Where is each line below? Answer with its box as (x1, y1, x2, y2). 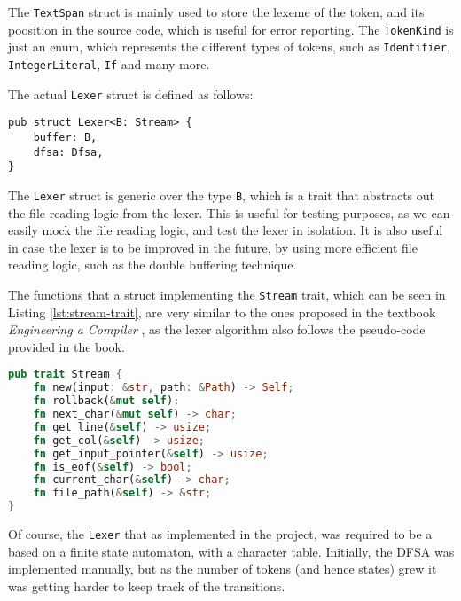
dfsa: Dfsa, (33, 145, 104, 159)
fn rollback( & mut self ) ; (33, 394, 180, 408)
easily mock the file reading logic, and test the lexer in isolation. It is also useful (8, 221, 443, 239)
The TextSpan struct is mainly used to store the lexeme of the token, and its (8, 3, 425, 20)
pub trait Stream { (8, 368, 122, 381)
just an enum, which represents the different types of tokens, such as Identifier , (8, 37, 450, 56)
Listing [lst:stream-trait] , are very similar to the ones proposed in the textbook (8, 302, 436, 321)
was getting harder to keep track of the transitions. (8, 576, 285, 595)
